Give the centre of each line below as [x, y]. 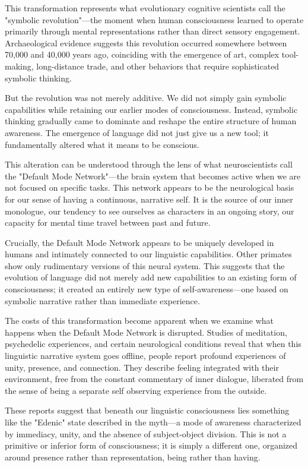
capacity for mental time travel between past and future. [108, 223]
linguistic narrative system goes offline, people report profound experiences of [145, 356]
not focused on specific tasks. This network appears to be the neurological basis [150, 187]
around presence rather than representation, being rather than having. [133, 457]
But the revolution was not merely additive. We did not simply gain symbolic [146, 98]
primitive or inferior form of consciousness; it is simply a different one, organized [151, 445]
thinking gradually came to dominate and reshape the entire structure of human [151, 121]
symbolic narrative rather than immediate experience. [102, 300]
